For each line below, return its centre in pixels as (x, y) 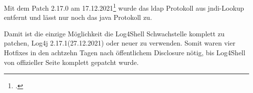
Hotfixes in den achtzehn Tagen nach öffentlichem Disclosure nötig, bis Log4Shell (125, 53)
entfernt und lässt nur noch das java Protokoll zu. (78, 17)
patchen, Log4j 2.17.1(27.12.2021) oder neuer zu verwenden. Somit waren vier (120, 43)
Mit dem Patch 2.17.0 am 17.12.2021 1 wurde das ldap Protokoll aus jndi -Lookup (124, 7)
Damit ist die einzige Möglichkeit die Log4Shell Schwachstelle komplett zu (114, 33)
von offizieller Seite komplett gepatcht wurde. (71, 62)
